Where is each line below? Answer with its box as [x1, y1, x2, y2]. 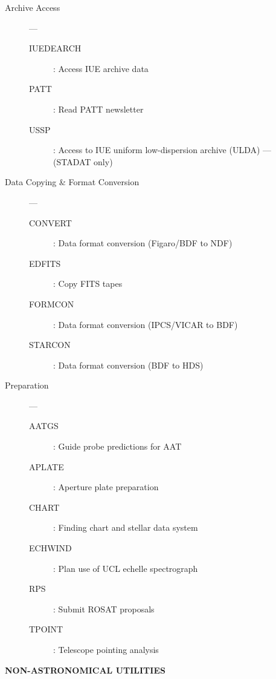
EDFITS [29, 257, 61, 269]
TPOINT [29, 623, 63, 635]
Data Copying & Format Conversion [5, 175, 140, 188]
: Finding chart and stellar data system [53, 521, 198, 534]
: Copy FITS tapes [53, 277, 123, 290]
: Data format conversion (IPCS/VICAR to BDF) [53, 318, 238, 330]
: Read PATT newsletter [53, 102, 144, 115]
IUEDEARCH [29, 42, 82, 54]
